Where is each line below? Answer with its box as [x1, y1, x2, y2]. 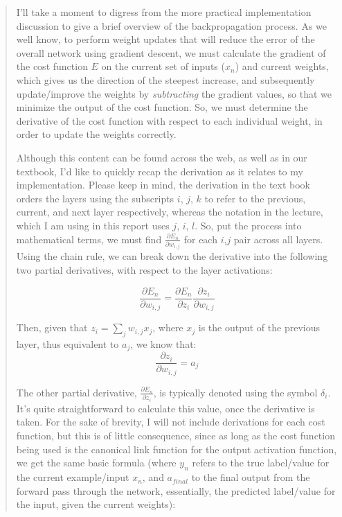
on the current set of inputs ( [101, 59, 225, 73]
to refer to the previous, [204, 191, 306, 205]
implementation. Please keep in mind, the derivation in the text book [16, 177, 311, 192]
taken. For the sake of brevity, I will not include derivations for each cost [16, 414, 325, 429]
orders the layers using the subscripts [16, 191, 174, 205]
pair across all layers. [233, 231, 323, 246]
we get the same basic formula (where [16, 455, 177, 470]
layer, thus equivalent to [16, 336, 119, 351]
